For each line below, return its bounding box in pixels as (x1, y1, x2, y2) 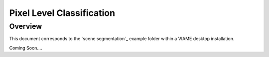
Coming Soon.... (9, 45, 42, 51)
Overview (9, 22, 42, 31)
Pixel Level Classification (9, 7, 116, 18)
